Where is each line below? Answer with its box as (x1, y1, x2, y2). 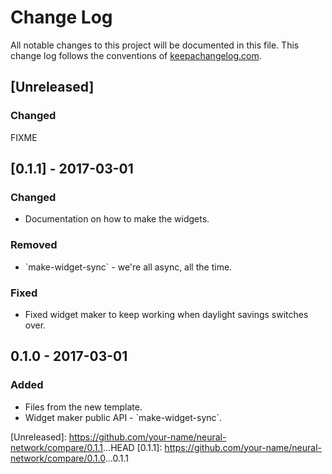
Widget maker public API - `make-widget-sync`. (24, 411, 223, 423)
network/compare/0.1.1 (10, 441, 104, 453)
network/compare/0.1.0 (10, 452, 106, 464)
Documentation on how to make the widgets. (24, 213, 210, 225)
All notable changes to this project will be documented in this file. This (10, 39, 300, 51)
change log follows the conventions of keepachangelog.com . (10, 49, 262, 61)
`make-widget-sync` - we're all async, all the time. (24, 261, 233, 273)
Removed (10, 238, 58, 252)
